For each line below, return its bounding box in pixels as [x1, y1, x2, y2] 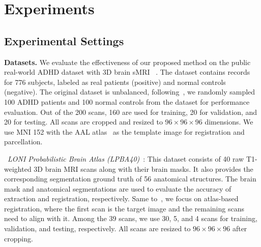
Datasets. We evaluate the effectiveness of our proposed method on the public [4, 56, 251, 67]
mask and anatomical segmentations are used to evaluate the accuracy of [4, 183, 231, 194]
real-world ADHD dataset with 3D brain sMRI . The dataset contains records [4, 67, 250, 77]
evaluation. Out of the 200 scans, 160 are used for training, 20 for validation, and [4, 106, 257, 117]
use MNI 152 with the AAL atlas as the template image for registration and [4, 126, 245, 137]
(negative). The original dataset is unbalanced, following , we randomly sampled [4, 86, 255, 97]
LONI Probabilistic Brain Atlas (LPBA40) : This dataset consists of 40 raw [8, 153, 244, 164]
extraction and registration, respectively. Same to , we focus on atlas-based [4, 193, 239, 204]
